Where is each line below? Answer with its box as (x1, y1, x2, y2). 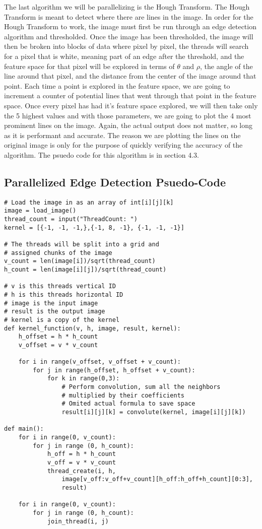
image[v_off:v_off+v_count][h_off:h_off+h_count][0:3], (61, 476, 253, 483)
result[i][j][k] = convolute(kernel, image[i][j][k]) (61, 409, 246, 416)
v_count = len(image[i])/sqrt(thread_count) (4, 257, 156, 265)
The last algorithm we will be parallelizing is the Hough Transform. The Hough (4, 2, 250, 12)
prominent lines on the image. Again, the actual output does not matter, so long (4, 120, 253, 130)
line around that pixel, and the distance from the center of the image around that (4, 71, 256, 81)
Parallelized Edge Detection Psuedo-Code (4, 174, 226, 189)
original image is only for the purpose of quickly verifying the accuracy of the (4, 140, 243, 150)
